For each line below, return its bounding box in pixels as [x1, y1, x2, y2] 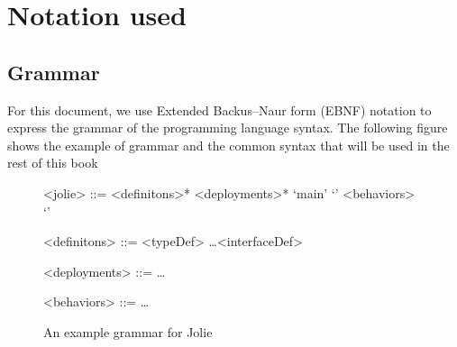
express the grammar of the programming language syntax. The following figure [7, 118, 448, 137]
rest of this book [7, 153, 98, 172]
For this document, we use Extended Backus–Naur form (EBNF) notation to [7, 100, 432, 119]
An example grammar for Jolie [43, 322, 213, 341]
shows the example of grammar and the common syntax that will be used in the [7, 135, 450, 154]
